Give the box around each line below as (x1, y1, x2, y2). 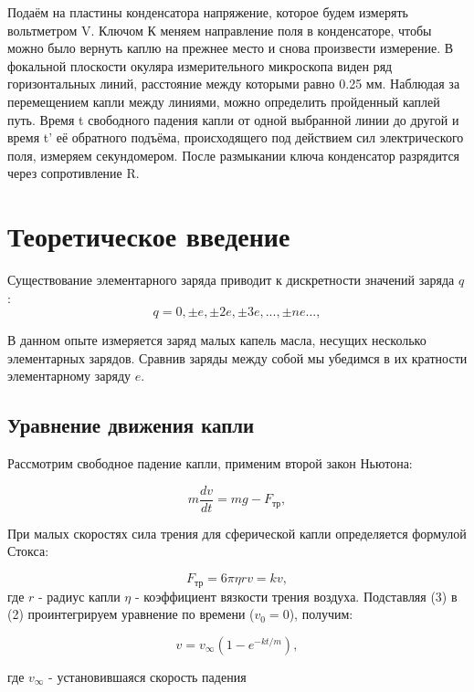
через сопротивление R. (7, 163, 140, 183)
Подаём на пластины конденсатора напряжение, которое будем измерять (7, 3, 408, 21)
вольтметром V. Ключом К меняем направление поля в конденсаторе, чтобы (7, 20, 432, 39)
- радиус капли (38, 586, 121, 605)
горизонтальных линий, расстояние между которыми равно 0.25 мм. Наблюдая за (7, 74, 460, 93)
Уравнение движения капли (7, 411, 255, 439)
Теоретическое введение (7, 217, 290, 255)
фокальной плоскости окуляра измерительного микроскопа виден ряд (7, 56, 393, 75)
